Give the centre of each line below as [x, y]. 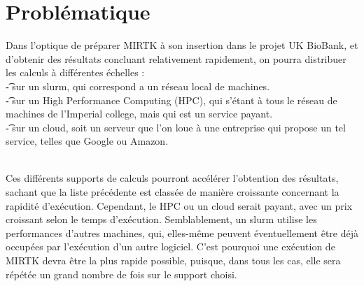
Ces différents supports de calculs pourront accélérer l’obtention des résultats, [172, 178]
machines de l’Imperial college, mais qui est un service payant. [139, 114]
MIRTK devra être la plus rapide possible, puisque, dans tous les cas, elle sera [173, 260]
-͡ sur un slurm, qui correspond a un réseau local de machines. [138, 86]
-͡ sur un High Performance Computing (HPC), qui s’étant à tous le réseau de [171, 100]
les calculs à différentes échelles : [75, 72]
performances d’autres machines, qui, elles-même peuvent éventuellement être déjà [182, 233]
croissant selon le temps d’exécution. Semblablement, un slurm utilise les [161, 219]
